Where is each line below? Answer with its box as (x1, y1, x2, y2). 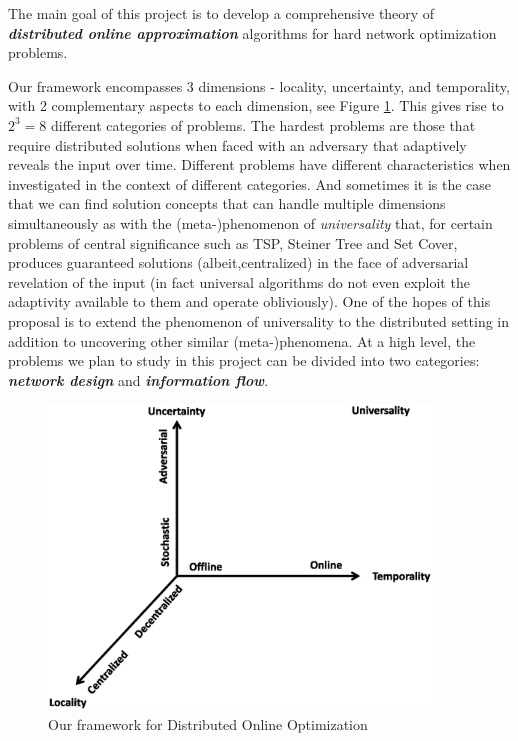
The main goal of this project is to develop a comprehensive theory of (8, 3, 435, 23)
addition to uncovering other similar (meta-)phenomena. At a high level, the (8, 330, 476, 351)
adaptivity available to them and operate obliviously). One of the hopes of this (8, 291, 491, 312)
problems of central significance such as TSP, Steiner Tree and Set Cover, (8, 232, 458, 253)
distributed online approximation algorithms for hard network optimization (8, 22, 497, 43)
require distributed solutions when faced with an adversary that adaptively (8, 134, 467, 155)
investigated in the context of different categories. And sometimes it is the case (8, 173, 492, 194)
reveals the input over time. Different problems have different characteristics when (8, 154, 511, 175)
